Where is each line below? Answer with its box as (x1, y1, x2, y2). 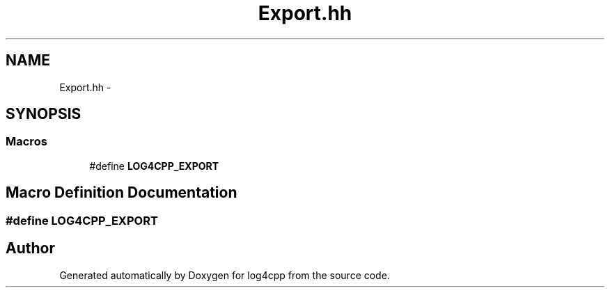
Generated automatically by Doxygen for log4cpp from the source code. (59, 269, 390, 281)
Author (6, 239, 55, 258)
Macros (6, 134, 47, 149)
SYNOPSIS (6, 105, 81, 123)
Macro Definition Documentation (6, 184, 237, 202)
